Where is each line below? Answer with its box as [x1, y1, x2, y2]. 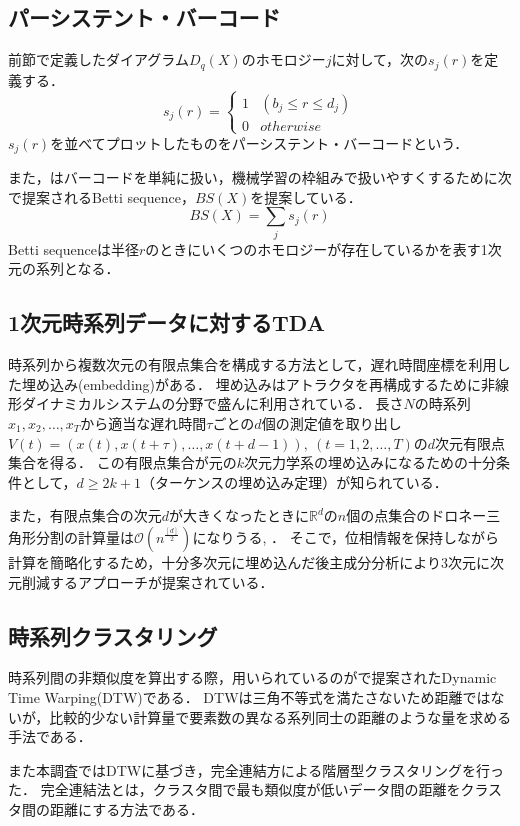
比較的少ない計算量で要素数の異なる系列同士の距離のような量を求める [49, 706, 512, 727]
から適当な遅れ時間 [80, 412, 207, 433]
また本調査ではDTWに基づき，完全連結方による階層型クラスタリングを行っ [8, 759, 505, 780]
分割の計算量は [35, 526, 134, 547]
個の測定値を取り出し [261, 412, 402, 433]
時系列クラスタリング [8, 620, 218, 651]
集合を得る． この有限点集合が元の [8, 452, 237, 473]
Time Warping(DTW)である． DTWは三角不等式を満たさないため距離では [8, 686, 491, 707]
